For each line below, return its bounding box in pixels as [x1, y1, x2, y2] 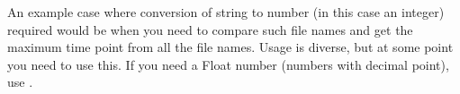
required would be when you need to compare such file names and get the [7, 20, 413, 38]
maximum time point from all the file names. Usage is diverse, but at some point [7, 38, 454, 56]
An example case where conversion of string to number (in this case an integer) [7, 3, 445, 21]
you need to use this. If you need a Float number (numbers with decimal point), [7, 55, 449, 73]
